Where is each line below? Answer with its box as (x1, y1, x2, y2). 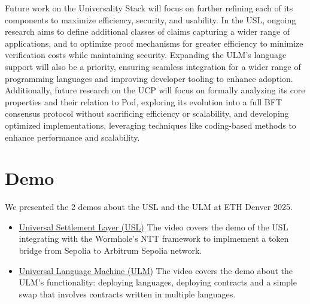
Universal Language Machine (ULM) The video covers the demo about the (19, 264, 293, 276)
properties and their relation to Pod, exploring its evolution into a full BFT (5, 95, 282, 108)
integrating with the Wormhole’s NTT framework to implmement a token (19, 232, 289, 245)
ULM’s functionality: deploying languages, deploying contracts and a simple (19, 276, 297, 288)
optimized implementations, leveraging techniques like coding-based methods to (5, 118, 296, 131)
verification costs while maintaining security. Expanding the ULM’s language (5, 48, 287, 61)
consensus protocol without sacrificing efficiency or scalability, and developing (5, 107, 289, 120)
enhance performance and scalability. (5, 130, 140, 143)
